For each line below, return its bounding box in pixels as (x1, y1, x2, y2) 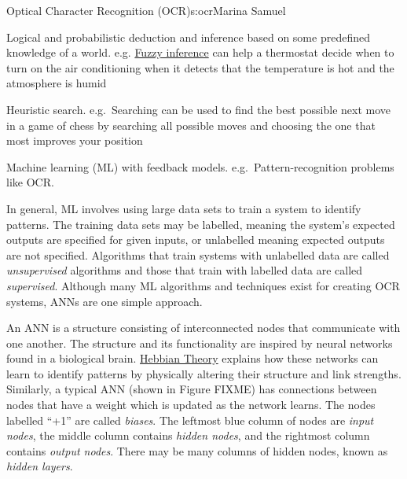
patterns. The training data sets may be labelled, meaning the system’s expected (6, 216, 395, 232)
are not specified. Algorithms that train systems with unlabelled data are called (6, 246, 390, 263)
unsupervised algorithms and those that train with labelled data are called (6, 262, 363, 278)
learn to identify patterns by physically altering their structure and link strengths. (6, 365, 401, 381)
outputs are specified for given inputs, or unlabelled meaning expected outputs (6, 231, 385, 248)
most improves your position (6, 132, 143, 149)
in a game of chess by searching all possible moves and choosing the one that (6, 116, 376, 133)
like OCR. (6, 174, 54, 190)
